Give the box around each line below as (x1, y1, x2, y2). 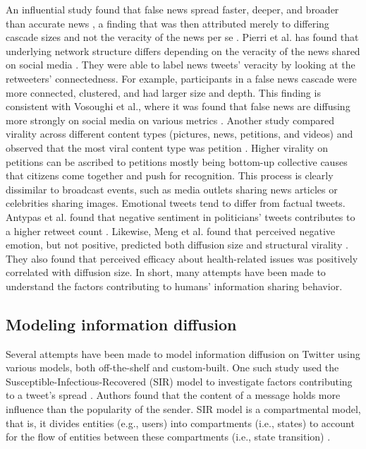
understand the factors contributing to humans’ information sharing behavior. (6, 278, 343, 293)
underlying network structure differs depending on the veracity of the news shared (6, 43, 360, 58)
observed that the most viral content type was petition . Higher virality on (6, 140, 328, 155)
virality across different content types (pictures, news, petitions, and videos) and (6, 126, 353, 141)
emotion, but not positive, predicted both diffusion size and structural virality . (6, 237, 348, 252)
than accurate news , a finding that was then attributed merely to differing (6, 16, 329, 30)
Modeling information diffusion (6, 313, 237, 335)
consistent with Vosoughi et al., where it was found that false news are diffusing (6, 99, 350, 114)
